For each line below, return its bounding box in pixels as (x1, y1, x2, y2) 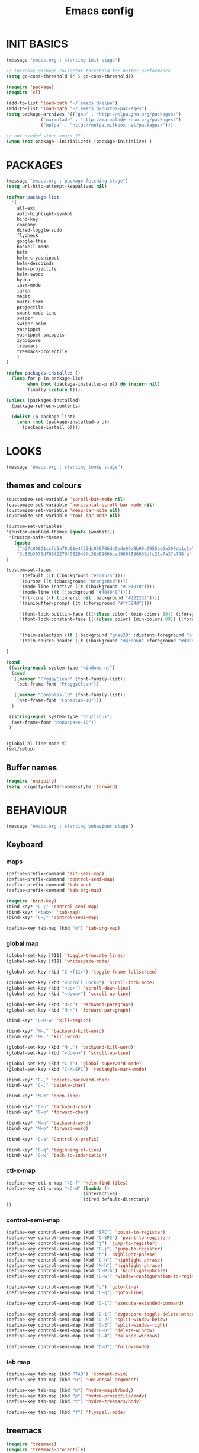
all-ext (17, 205, 36, 211)
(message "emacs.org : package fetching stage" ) (6, 178, 129, 184)
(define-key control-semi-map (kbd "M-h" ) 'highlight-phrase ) (6, 1262, 163, 1269)
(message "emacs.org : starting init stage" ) (6, 57, 120, 63)
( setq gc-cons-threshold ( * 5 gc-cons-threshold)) (6, 73, 134, 79)
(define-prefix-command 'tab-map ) (6, 882, 92, 888)
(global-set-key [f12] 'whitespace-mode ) (6, 958, 110, 964)
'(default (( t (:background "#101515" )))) (19, 573, 126, 579)
